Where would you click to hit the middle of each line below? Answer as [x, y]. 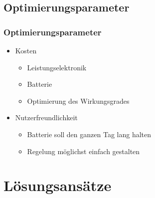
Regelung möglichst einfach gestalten [83, 151]
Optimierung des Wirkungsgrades [78, 100]
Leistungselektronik [57, 67]
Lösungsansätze [58, 185]
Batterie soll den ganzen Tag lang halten [89, 134]
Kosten [26, 50]
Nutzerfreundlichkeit [46, 117]
